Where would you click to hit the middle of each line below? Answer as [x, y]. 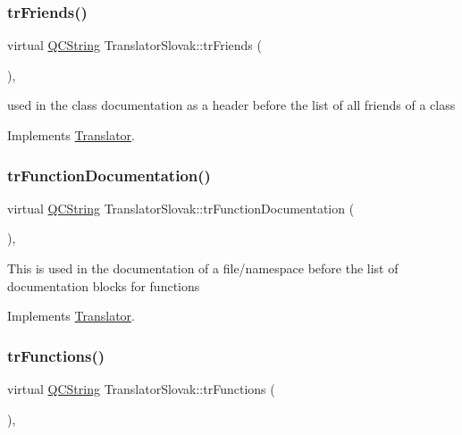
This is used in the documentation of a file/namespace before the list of [203, 268]
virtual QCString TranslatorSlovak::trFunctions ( [141, 389]
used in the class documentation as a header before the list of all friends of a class [231, 105]
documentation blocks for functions [104, 285]
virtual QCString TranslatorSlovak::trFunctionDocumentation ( [181, 208]
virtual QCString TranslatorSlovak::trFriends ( [134, 45]
